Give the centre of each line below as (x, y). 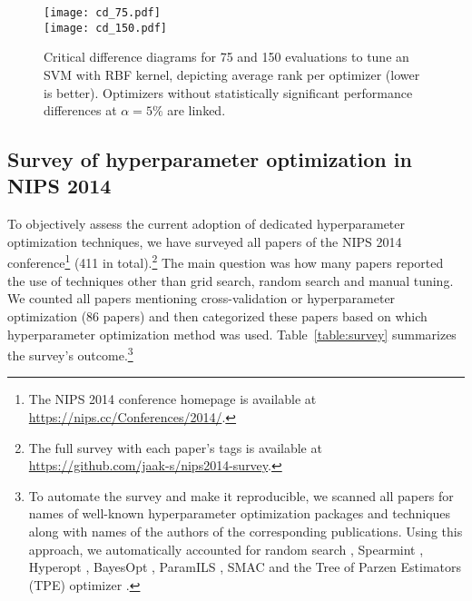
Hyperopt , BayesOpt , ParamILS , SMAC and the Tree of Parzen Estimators (245, 567)
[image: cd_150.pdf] (106, 28)
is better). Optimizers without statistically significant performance (228, 92)
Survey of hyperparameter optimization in (210, 159)
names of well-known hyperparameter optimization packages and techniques (240, 513)
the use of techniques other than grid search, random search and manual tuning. (231, 280)
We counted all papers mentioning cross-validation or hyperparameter (202, 298)
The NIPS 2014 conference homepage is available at (172, 399)
